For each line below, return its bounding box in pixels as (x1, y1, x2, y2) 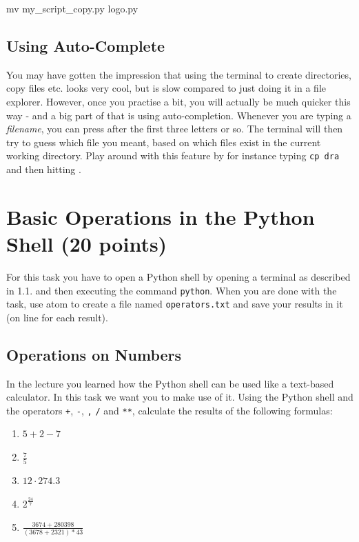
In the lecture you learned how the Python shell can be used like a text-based (6, 376, 334, 390)
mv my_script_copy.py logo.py (6, 1, 139, 15)
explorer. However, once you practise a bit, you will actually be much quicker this (6, 94, 351, 108)
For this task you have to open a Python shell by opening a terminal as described (6, 269, 351, 283)
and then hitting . (6, 162, 81, 177)
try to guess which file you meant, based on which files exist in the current (6, 134, 321, 149)
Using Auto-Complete (6, 34, 165, 56)
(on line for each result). (6, 310, 108, 324)
